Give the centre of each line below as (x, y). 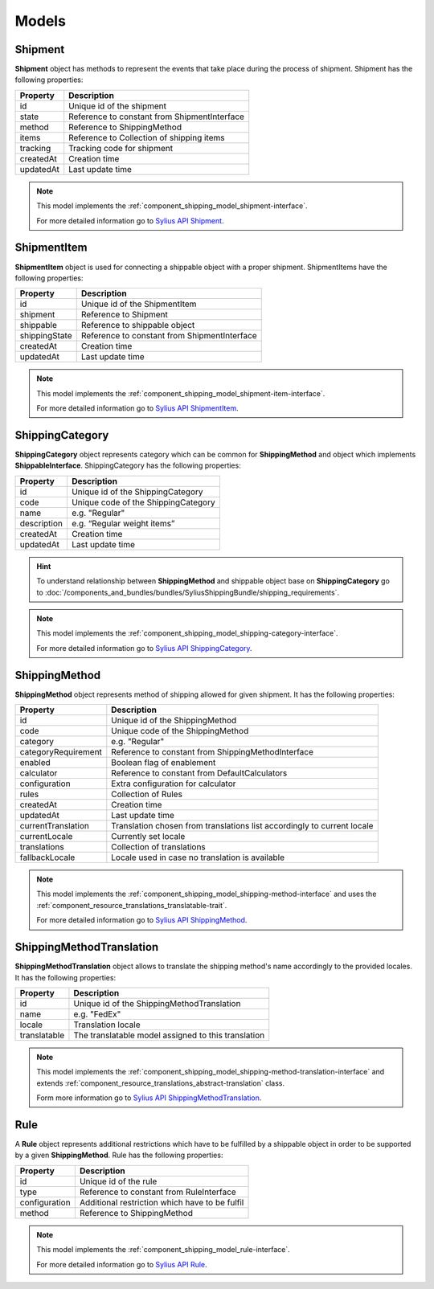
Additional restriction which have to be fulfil (162, 1202)
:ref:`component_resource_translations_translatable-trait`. (132, 905)
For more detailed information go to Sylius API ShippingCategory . (144, 648)
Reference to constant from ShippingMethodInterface (212, 752)
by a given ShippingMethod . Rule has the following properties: (119, 1155)
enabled (35, 763)
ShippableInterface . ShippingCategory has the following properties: (128, 465)
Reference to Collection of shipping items (147, 137)
